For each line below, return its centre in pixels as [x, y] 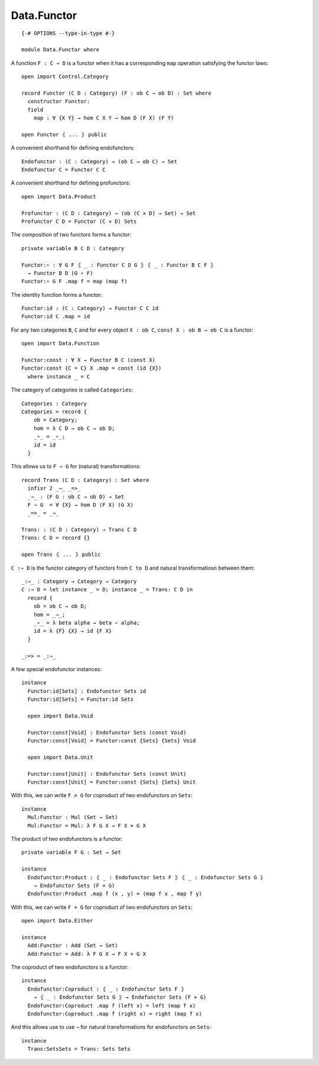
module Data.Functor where [61, 50]
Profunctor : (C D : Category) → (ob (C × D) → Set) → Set [109, 213]
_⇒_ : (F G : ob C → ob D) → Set [76, 496]
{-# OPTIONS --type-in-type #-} [68, 33]
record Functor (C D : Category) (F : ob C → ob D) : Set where [117, 93]
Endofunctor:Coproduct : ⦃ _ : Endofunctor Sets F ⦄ [106, 989]
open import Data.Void [60, 716]
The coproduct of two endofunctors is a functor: [70, 967]
